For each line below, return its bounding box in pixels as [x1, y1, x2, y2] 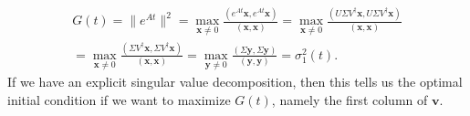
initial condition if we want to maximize [7, 90, 231, 109]
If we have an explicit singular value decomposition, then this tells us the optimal [7, 72, 463, 91]
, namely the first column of [271, 90, 428, 109]
